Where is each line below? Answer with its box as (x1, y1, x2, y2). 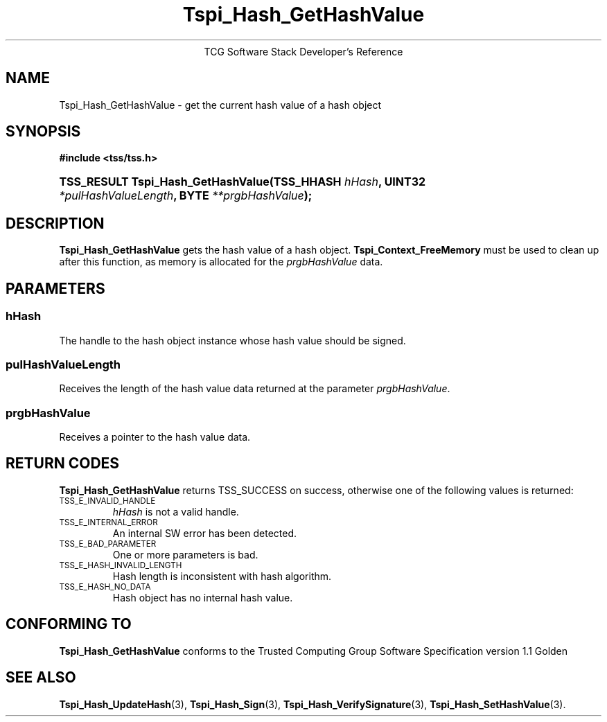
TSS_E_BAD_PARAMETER (59, 538, 157, 549)
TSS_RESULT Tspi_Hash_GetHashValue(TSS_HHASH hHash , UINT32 (59, 175, 426, 189)
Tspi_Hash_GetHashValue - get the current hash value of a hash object (59, 98, 382, 111)
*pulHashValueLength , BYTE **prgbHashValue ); (59, 188, 313, 203)
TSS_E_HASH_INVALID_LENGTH (59, 560, 182, 570)
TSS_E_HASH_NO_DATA (59, 581, 151, 592)
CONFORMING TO (6, 615, 132, 633)
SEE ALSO (6, 669, 76, 687)
